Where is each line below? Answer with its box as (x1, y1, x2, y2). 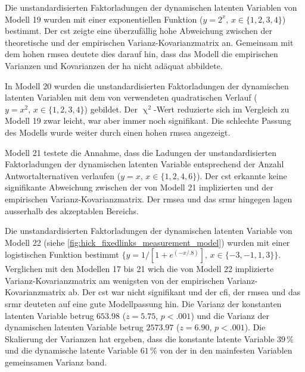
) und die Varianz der (191, 309, 269, 321)
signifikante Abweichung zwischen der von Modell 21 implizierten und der (5, 181, 273, 193)
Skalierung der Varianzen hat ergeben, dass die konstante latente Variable (5, 332, 275, 345)
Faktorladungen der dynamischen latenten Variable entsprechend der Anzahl (5, 158, 284, 170)
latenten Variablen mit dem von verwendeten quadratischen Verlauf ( (5, 91, 257, 104)
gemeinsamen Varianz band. (5, 356, 107, 368)
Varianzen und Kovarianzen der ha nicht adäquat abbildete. (5, 59, 223, 71)
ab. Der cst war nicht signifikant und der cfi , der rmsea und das (68, 286, 301, 298)
